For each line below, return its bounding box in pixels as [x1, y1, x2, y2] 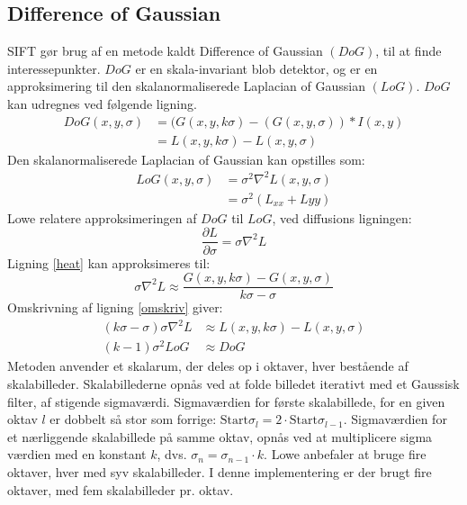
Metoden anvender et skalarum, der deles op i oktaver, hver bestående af [7, 356, 409, 375]
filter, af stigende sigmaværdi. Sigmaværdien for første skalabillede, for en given [7, 392, 445, 410]
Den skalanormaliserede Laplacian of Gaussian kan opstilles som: [7, 149, 365, 168]
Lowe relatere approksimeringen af [7, 208, 197, 227]
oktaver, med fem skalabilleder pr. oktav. [7, 480, 234, 499]
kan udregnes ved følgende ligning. [7, 94, 197, 113]
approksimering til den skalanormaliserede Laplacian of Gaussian [7, 77, 365, 95]
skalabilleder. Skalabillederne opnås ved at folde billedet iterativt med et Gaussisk [7, 374, 460, 393]
